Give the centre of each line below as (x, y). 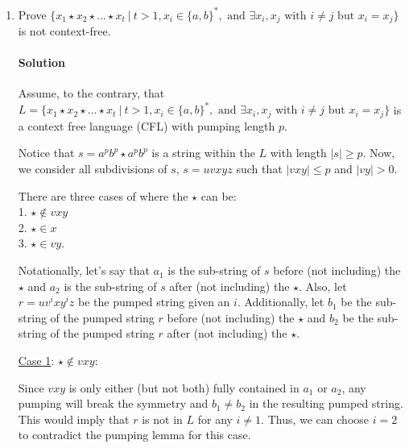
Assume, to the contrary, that (91, 93)
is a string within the (203, 153)
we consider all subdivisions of (93, 169)
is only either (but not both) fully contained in (184, 387)
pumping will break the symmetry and (113, 403)
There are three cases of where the (103, 195)
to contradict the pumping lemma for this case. (134, 435)
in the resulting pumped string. (326, 403)
